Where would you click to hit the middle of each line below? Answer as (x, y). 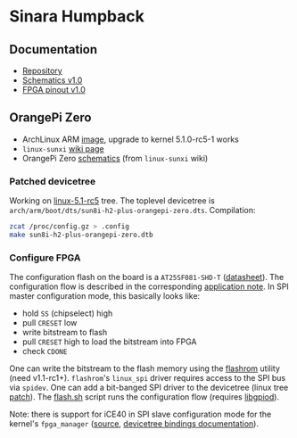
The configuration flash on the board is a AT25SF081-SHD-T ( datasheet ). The (147, 277)
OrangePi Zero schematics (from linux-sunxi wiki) (115, 158)
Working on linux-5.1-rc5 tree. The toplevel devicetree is (112, 201)
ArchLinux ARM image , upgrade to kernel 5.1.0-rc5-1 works (130, 139)
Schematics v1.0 (52, 80)
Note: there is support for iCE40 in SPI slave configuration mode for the (140, 414)
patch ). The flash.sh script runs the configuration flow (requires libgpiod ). (144, 397)
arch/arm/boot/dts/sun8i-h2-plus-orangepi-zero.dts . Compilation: (132, 211)
